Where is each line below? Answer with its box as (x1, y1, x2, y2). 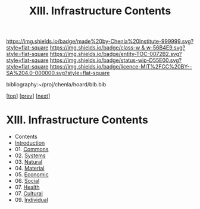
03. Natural (14, 158, 43, 166)
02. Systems (14, 152, 46, 159)
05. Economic (14, 171, 49, 178)
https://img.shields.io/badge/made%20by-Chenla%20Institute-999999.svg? (6, 38, 194, 45)
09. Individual (14, 196, 49, 204)
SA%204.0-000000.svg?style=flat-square (6, 70, 110, 77)
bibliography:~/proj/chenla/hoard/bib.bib (6, 81, 107, 88)
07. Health (14, 183, 40, 191)
